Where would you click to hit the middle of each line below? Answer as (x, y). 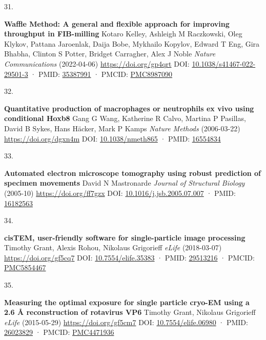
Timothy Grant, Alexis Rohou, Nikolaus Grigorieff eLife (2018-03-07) (113, 247)
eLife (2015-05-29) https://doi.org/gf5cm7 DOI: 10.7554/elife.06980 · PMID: (126, 322)
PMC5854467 (25, 267)
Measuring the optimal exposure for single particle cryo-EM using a (127, 302)
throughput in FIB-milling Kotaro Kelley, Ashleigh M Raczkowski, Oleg (123, 34)
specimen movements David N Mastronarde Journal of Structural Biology (125, 183)
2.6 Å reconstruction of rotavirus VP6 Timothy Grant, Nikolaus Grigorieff (130, 312)
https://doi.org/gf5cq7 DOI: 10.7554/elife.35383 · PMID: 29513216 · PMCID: (129, 257)
